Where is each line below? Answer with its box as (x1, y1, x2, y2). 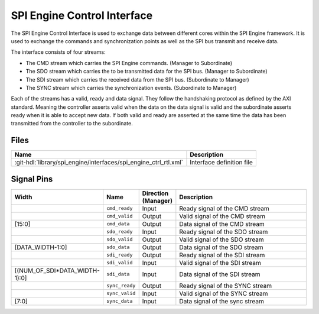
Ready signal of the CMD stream (179, 204, 269, 212)
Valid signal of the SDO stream (179, 235, 264, 244)
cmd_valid (106, 213, 133, 219)
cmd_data (106, 221, 130, 227)
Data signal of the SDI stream (179, 270, 261, 278)
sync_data (106, 298, 133, 305)
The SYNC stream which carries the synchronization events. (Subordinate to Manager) (25, 84, 237, 91)
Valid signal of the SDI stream (179, 258, 261, 267)
